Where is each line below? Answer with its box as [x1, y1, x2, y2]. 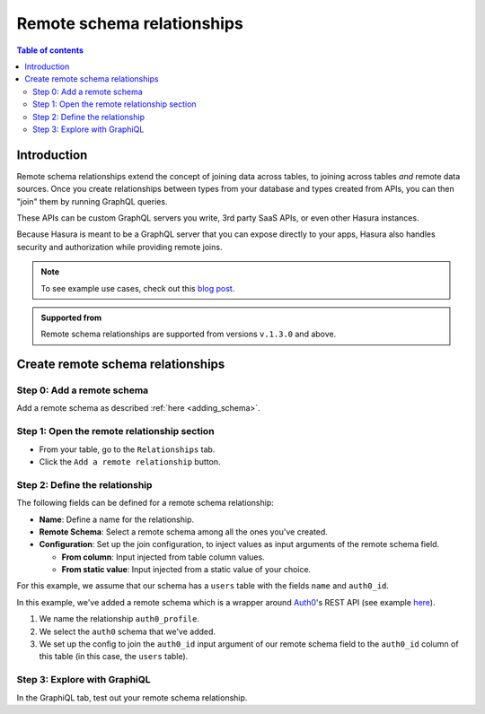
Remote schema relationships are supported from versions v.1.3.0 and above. [40, 328, 337, 340]
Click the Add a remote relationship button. [39, 457, 221, 466]
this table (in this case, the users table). [39, 651, 189, 662]
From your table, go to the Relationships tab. [39, 444, 216, 455]
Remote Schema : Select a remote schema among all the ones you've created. [39, 526, 328, 537]
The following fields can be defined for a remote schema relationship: [16, 498, 274, 509]
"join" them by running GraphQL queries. [16, 196, 168, 206]
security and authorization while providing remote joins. [16, 241, 223, 252]
